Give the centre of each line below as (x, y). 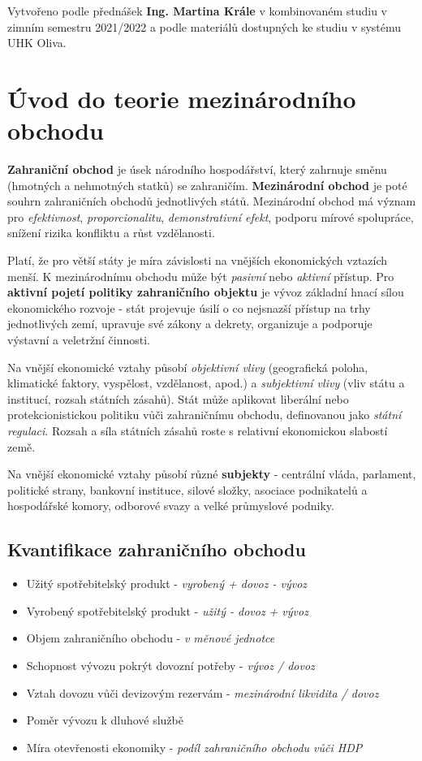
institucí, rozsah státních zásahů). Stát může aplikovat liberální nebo (178, 398)
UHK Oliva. (37, 43)
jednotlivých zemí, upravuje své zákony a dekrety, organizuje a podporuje (190, 324)
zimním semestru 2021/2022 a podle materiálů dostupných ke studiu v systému (205, 26)
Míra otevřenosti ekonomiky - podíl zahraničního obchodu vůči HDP (194, 747)
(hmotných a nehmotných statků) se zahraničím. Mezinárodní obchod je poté (207, 185)
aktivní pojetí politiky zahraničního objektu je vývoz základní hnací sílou (206, 292)
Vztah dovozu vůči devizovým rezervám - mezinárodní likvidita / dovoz (202, 692)
